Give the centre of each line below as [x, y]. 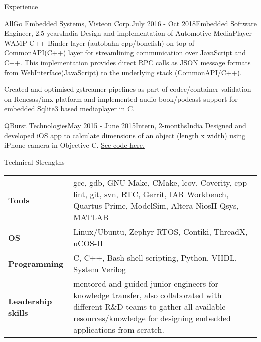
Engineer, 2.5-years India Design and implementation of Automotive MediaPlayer [128, 33]
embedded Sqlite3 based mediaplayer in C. [69, 109]
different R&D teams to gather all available [150, 307]
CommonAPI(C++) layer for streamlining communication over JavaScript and [125, 52]
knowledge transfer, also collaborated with [148, 295]
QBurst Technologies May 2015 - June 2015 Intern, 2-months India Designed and [125, 125]
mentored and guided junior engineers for [146, 284]
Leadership [30, 301]
